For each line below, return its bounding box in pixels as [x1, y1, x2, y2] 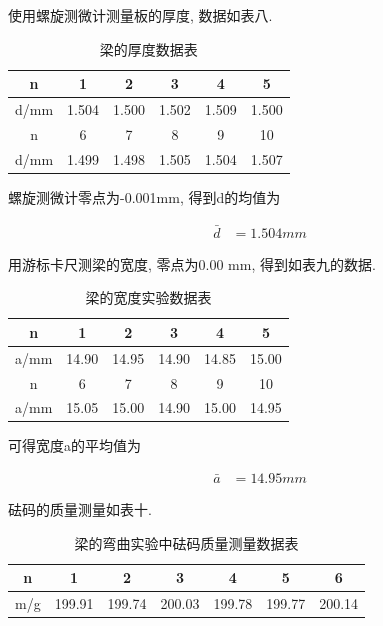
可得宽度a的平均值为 [8, 435, 141, 456]
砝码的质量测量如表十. [8, 499, 152, 520]
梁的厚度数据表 [99, 38, 198, 59]
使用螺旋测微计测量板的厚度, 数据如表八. [8, 5, 273, 25]
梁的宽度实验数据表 [85, 287, 212, 308]
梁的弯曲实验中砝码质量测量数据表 [74, 532, 299, 553]
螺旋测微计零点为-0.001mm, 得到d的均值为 [8, 186, 281, 207]
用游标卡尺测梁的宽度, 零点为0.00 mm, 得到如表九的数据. [8, 253, 376, 274]
